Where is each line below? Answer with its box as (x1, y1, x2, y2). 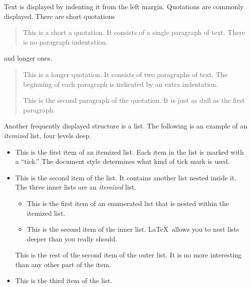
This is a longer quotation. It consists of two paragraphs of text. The (23, 69, 228, 79)
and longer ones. (4, 53, 52, 63)
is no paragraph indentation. (23, 36, 108, 47)
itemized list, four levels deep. (4, 130, 92, 140)
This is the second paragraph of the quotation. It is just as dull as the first (23, 95, 245, 105)
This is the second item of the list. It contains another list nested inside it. (15, 172, 236, 182)
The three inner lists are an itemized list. (15, 182, 137, 192)
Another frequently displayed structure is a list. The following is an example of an (4, 121, 248, 131)
